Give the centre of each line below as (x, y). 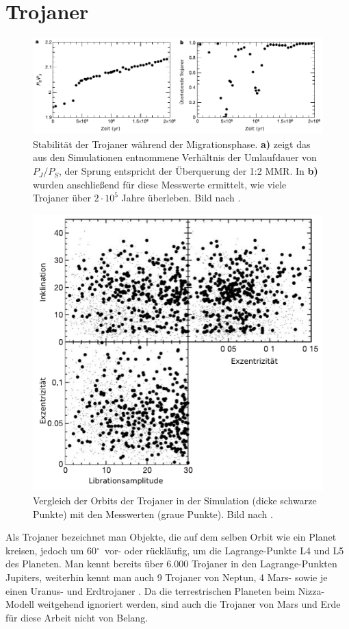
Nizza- (311, 590)
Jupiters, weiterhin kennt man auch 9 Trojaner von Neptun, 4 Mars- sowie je (167, 577)
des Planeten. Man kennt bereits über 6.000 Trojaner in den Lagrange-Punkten (171, 564)
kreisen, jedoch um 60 (51, 550)
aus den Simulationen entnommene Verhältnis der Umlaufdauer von (175, 157)
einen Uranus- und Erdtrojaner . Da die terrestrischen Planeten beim (151, 590)
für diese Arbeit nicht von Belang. (77, 617)
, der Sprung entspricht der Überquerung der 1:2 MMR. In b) (189, 171)
